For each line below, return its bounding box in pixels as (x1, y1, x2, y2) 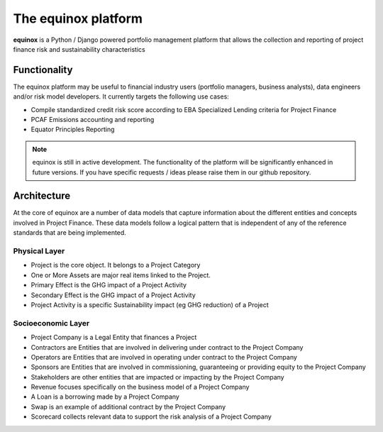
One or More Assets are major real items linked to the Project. (30, 270, 211, 279)
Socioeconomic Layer (13, 318, 90, 328)
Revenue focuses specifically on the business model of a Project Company (30, 383, 250, 392)
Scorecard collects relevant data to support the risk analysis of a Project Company (30, 412, 272, 421)
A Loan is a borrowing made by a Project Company (30, 392, 180, 401)
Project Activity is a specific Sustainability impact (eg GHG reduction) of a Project (30, 300, 269, 309)
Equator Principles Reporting (30, 125, 115, 134)
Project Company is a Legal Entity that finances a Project (30, 333, 197, 342)
